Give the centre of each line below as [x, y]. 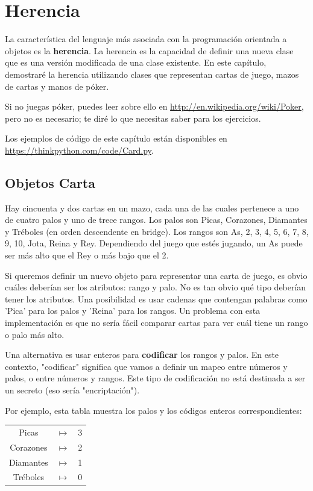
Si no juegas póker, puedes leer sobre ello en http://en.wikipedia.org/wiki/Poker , [154, 106]
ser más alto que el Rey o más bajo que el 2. [87, 255]
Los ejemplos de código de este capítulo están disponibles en [116, 138]
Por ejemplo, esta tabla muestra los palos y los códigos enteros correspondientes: [153, 410]
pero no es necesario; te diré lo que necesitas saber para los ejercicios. [133, 118]
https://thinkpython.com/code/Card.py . [79, 150]
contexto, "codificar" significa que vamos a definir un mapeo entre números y [146, 366]
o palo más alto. [35, 334]
